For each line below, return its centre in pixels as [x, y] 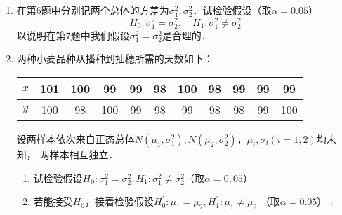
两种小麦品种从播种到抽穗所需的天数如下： [115, 58]
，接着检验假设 [119, 201]
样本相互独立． [84, 154]
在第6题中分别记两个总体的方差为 [93, 10]
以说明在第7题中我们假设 [73, 35]
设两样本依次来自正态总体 [75, 139]
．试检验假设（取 [232, 10]
